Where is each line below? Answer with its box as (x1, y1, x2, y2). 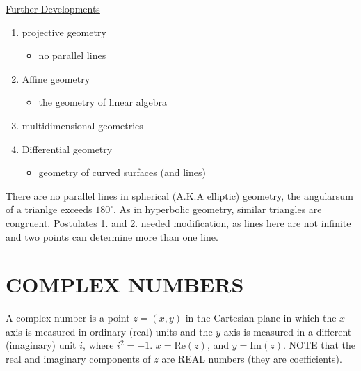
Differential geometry (22, 141, 113, 156)
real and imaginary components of (6, 352, 151, 366)
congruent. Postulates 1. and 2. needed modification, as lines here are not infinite (6, 215, 351, 230)
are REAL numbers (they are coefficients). (161, 352, 342, 366)
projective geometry (22, 24, 106, 39)
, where (83, 338, 114, 352)
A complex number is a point (6, 310, 130, 325)
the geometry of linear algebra (38, 95, 168, 109)
